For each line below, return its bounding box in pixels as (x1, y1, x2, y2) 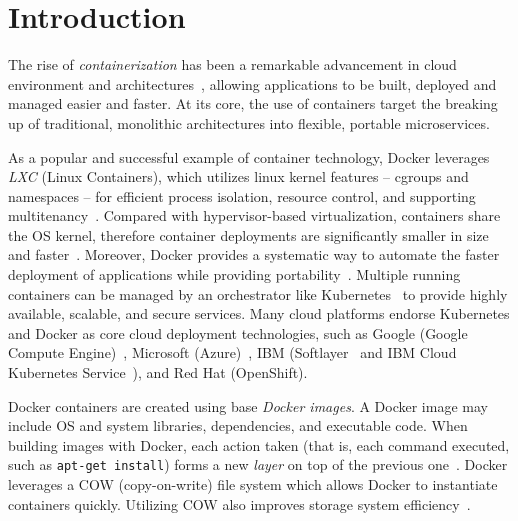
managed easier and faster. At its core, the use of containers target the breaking (8, 93, 498, 114)
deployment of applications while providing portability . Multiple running (8, 264, 461, 285)
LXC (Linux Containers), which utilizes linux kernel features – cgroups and (8, 166, 469, 187)
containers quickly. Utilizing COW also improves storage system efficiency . (8, 493, 471, 514)
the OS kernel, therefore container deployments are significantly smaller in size (8, 224, 489, 245)
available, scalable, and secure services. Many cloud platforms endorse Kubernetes (8, 303, 510, 324)
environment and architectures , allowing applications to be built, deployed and (8, 73, 497, 94)
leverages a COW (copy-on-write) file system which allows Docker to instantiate (8, 474, 498, 495)
